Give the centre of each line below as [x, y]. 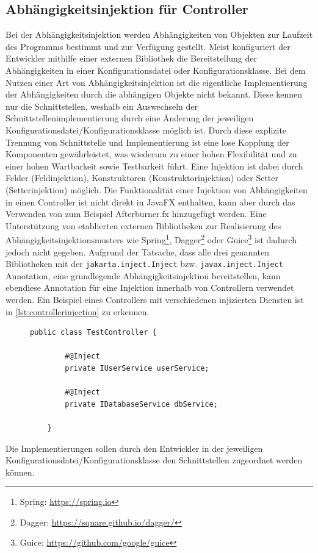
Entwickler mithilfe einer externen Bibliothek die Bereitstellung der [131, 58]
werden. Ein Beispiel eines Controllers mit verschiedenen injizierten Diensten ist [155, 299]
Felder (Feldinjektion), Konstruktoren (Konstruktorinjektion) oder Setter [142, 178]
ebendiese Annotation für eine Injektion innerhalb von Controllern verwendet [150, 287]
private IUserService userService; [137, 368]
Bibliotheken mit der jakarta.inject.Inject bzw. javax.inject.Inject [144, 264]
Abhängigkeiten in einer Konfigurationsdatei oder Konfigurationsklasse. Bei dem [156, 70]
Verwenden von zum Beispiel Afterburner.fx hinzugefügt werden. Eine [136, 214]
